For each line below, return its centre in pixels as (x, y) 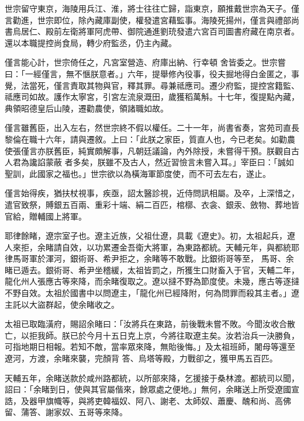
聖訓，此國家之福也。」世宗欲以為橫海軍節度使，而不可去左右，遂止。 (138, 173)
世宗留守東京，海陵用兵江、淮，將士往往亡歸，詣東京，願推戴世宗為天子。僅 (152, 8)
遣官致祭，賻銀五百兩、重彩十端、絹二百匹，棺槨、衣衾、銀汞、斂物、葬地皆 (152, 204)
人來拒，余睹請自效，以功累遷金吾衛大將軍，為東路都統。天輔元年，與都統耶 (152, 247)
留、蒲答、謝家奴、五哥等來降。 (66, 412)
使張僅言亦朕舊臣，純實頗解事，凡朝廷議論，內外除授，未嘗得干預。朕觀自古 (152, 150)
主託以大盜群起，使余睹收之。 (62, 304)
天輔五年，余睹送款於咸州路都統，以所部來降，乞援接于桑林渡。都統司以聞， (152, 377)
